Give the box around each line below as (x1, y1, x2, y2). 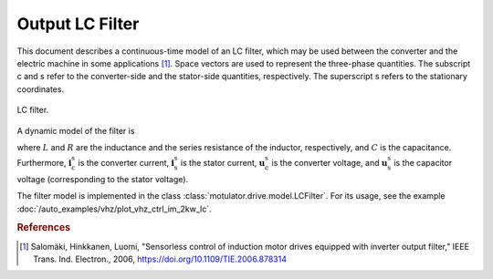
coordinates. (16, 83, 64, 95)
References (16, 222, 71, 234)
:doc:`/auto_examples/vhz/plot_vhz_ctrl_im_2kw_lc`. (16, 203, 212, 214)
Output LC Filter (16, 14, 140, 34)
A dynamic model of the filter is (16, 125, 135, 136)
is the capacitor (393, 158, 452, 169)
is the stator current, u (180, 158, 266, 169)
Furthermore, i (16, 158, 72, 169)
